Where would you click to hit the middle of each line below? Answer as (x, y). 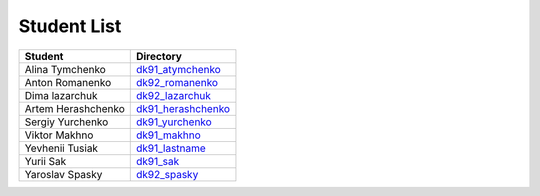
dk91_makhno (168, 135)
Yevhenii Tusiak (61, 148)
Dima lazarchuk (61, 95)
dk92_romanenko (177, 82)
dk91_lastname (171, 148)
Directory (158, 56)
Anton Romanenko (68, 82)
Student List (70, 26)
